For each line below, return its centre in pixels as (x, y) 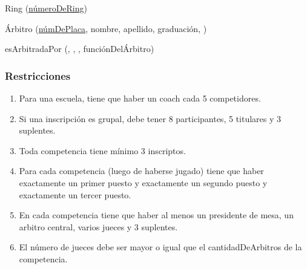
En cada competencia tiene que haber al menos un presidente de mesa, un (156, 215)
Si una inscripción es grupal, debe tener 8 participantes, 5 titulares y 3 (150, 118)
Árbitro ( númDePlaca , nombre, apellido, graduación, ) (106, 28)
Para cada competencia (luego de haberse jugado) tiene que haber (141, 171)
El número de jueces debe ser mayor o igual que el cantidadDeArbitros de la (160, 247)
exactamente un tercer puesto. (75, 194)
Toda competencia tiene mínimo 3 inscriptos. (102, 150)
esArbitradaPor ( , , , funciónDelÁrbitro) (80, 49)
